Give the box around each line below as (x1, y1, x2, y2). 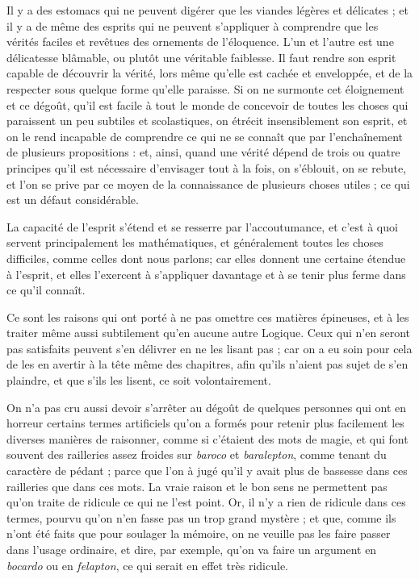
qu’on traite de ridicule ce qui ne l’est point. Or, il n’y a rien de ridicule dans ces (6, 494, 406, 510)
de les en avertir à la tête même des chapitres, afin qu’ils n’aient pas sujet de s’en (6, 356, 409, 373)
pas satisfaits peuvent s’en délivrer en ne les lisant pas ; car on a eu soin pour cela (6, 339, 413, 356)
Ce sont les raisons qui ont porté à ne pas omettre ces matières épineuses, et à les (6, 308, 409, 325)
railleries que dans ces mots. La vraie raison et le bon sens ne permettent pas (6, 477, 388, 494)
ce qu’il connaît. (6, 281, 86, 298)
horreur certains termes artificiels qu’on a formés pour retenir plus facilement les (6, 414, 404, 431)
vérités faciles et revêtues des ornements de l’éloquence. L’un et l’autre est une (6, 33, 394, 50)
